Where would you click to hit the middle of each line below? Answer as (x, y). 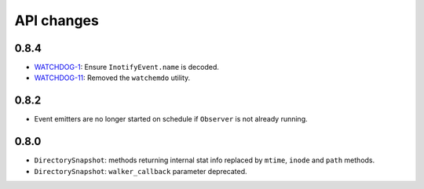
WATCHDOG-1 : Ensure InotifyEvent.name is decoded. (127, 67)
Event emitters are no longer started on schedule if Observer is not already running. (171, 119)
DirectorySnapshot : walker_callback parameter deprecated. (141, 171)
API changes (57, 20)
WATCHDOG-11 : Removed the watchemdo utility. (112, 78)
